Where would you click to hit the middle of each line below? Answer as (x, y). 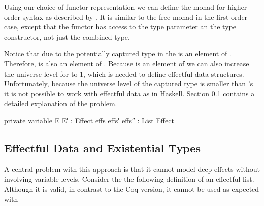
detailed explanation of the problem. (61, 103)
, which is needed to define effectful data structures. (164, 73)
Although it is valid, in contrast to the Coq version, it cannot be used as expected (132, 188)
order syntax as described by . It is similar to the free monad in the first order (126, 16)
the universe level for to (41, 73)
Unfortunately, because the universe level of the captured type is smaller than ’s (129, 83)
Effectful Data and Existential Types (102, 147)
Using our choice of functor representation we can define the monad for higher (126, 7)
